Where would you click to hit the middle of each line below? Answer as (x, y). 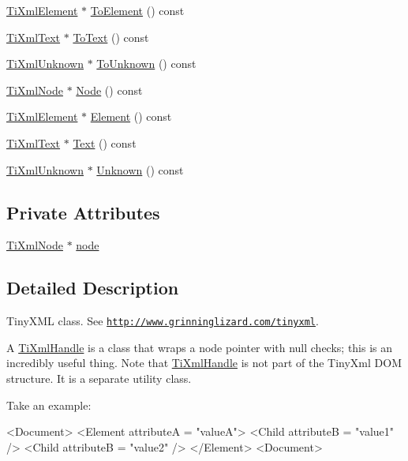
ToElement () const (137, 10)
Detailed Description (93, 288)
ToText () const (111, 37)
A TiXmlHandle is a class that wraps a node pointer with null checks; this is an (200, 347)
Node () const (109, 90)
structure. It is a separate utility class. (99, 378)
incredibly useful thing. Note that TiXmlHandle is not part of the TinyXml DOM (204, 363)
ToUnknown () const (146, 64)
